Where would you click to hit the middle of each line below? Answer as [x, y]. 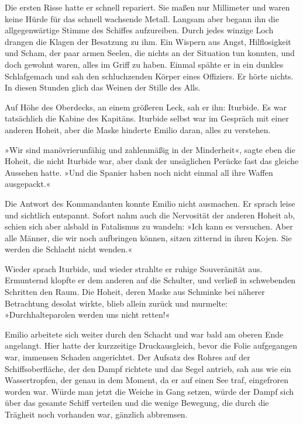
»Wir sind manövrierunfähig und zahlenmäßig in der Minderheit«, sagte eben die [150, 149]
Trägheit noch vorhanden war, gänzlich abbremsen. [96, 414]
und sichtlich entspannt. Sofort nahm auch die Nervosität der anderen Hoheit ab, [150, 215]
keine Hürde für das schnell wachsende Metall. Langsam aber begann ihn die [142, 18]
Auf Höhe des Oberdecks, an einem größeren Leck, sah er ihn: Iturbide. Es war [146, 107]
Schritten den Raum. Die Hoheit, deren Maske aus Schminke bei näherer [135, 292]
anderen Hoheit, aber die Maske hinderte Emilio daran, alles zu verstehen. [138, 129]
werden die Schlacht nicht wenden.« [69, 249]
